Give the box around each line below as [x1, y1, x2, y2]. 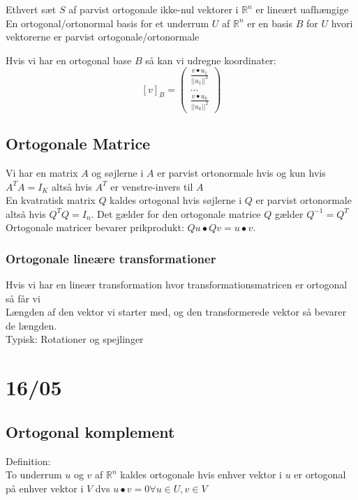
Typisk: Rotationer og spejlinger [6, 332, 144, 346]
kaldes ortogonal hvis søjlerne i [110, 193, 242, 207]
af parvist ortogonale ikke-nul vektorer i [68, 2, 239, 16]
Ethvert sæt [6, 2, 57, 16]
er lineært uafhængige [255, 2, 349, 16]
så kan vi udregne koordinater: [145, 52, 276, 67]
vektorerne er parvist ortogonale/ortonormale [6, 29, 200, 44]
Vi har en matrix [6, 165, 78, 179]
